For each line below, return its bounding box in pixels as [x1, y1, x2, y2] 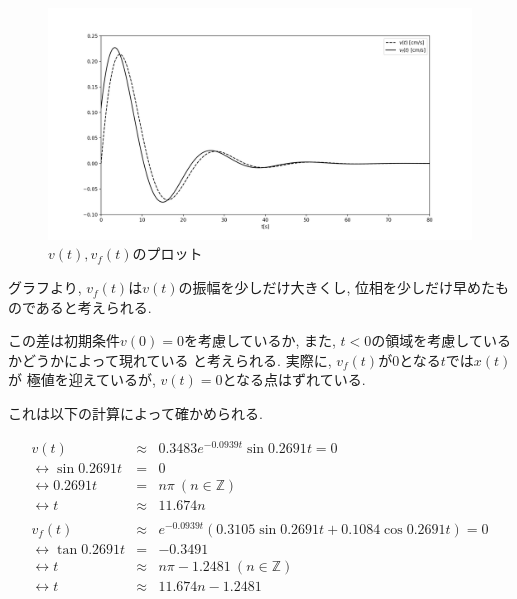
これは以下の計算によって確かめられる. [8, 403, 263, 424]
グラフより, [8, 277, 82, 298]
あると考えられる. [35, 296, 152, 317]
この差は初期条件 [8, 330, 120, 351]
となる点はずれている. [222, 369, 366, 390]
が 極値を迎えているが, [8, 369, 156, 390]
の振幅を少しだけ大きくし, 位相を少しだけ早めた [178, 277, 496, 298]
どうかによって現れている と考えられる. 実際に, [21, 349, 332, 370]
